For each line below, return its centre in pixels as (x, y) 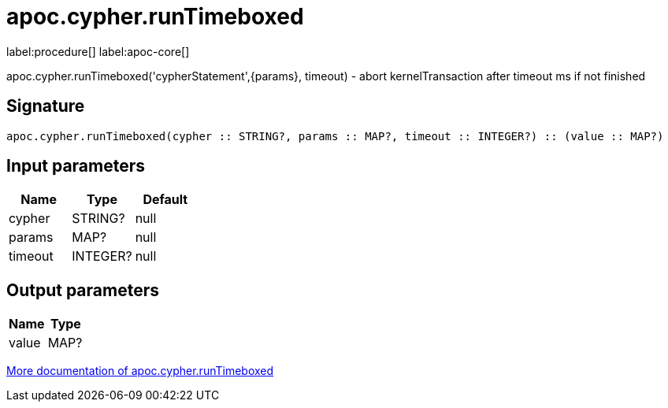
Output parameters (83, 290)
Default (165, 200)
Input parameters (76, 166)
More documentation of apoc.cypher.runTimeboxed (140, 371)
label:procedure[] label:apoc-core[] (98, 51)
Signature (46, 106)
